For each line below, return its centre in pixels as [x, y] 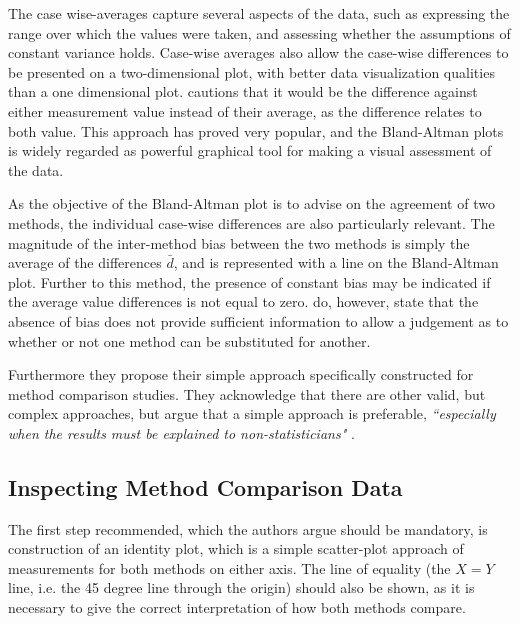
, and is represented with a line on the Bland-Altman [336, 262]
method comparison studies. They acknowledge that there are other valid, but [247, 393]
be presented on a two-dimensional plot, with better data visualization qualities [251, 71]
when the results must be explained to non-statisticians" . [181, 432]
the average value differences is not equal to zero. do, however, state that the [243, 301]
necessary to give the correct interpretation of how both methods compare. [237, 607]
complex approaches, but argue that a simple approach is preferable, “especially [252, 413]
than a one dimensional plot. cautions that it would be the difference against [243, 91]
